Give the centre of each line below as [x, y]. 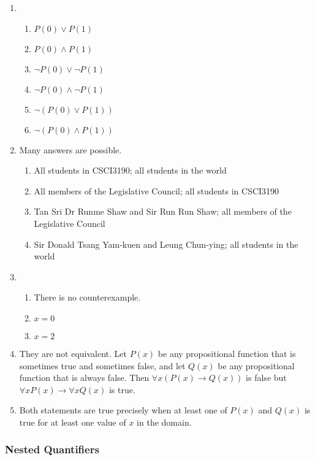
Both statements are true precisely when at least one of [123, 410]
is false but [266, 378]
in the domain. [164, 422]
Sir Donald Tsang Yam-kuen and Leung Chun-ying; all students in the [166, 244]
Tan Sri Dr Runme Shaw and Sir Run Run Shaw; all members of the [163, 211]
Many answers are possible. [70, 149]
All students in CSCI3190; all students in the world [130, 170]
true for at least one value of [73, 422]
